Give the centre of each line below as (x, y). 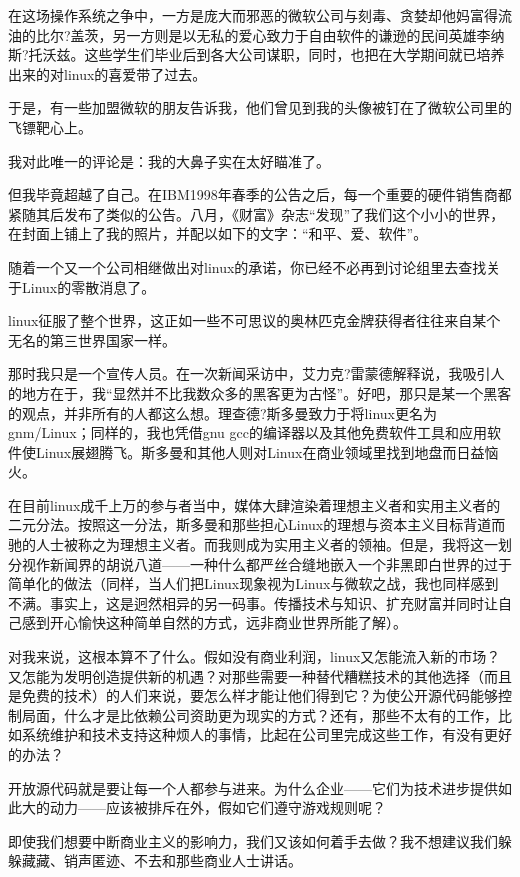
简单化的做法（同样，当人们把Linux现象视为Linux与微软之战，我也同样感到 (253, 583)
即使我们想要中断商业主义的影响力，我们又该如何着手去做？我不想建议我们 (253, 840)
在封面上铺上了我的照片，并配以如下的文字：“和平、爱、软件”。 (218, 233)
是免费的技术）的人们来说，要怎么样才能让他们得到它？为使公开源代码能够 (253, 695)
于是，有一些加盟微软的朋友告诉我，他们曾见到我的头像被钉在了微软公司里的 (260, 107)
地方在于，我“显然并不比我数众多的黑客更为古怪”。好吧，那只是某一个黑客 (266, 392)
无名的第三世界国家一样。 (92, 339)
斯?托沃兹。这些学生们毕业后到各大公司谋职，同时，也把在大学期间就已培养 (256, 54)
